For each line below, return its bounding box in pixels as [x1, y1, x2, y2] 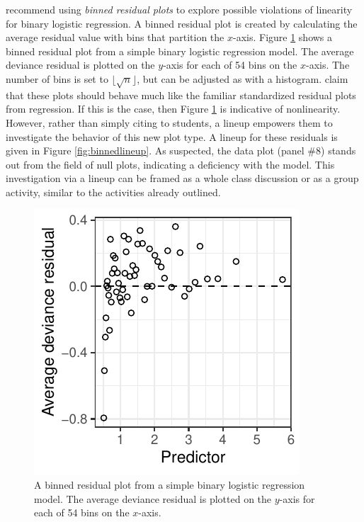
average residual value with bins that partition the [6, 30, 224, 45]
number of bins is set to [6, 71, 108, 86]
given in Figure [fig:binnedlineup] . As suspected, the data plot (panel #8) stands [6, 143, 356, 158]
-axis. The [305, 57, 350, 72]
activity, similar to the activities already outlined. [6, 184, 221, 199]
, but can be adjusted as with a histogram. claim [137, 71, 348, 86]
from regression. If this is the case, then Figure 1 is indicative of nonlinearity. [6, 101, 341, 116]
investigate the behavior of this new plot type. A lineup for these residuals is [6, 129, 338, 144]
